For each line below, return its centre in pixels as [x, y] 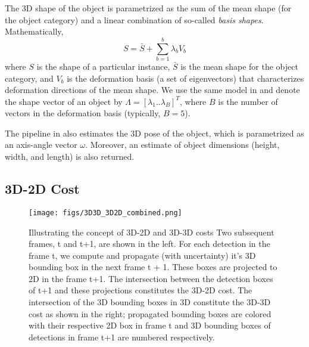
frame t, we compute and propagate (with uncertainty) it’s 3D [142, 255]
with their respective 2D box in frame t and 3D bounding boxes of [150, 325]
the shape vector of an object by [64, 101]
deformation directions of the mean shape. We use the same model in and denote [152, 90]
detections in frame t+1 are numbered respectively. [122, 337]
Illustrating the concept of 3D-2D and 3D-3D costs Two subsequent [152, 232]
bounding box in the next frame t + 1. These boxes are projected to [153, 267]
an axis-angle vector [41, 145]
